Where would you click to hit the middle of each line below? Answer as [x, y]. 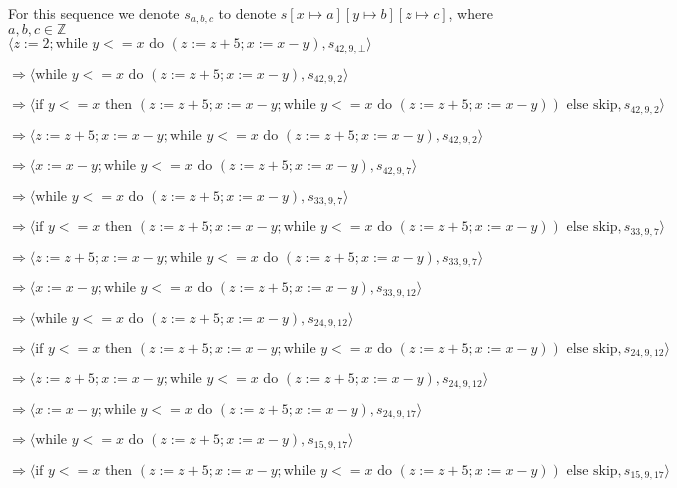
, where [470, 13]
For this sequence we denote [94, 13]
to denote [247, 13]
